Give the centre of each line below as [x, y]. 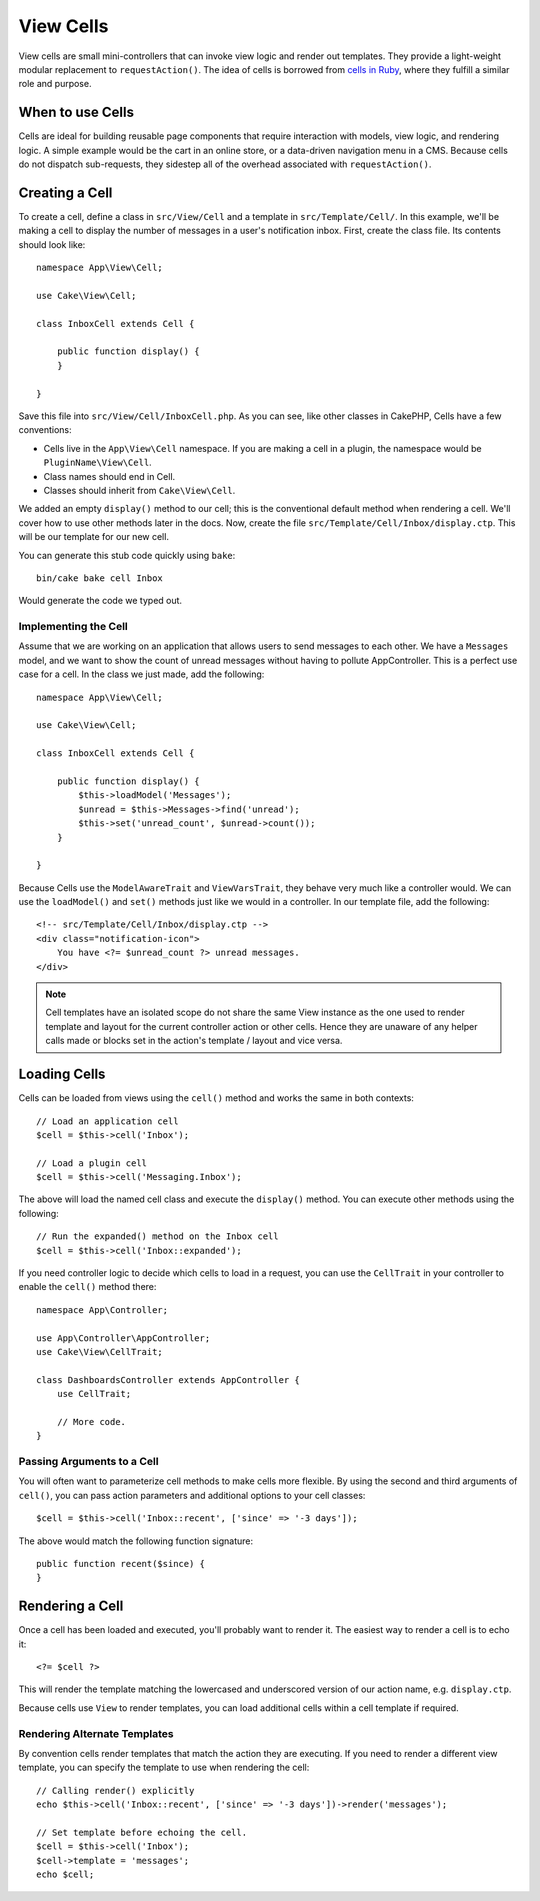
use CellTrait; [94, 1394]
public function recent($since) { [120, 1564]
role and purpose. [55, 84]
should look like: [52, 244]
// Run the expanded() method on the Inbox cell [157, 1236]
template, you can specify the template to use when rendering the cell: [164, 1767]
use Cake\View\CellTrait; [100, 1351]
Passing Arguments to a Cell [88, 1462]
